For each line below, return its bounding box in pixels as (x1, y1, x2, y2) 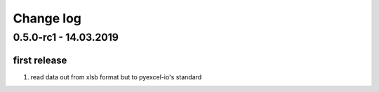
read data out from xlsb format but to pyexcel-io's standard (30, 72, 202, 81)
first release (13, 54, 67, 66)
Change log (13, 11, 82, 26)
